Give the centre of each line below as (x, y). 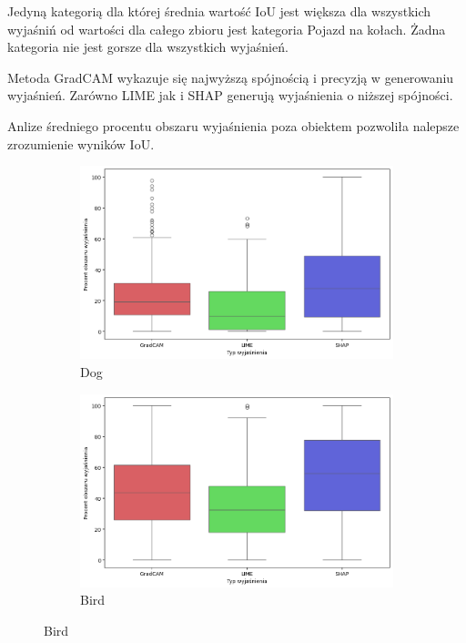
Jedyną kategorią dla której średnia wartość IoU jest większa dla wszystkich (219, 11)
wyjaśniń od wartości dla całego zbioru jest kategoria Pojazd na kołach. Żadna (227, 29)
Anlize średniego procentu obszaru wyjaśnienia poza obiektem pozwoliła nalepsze (233, 125)
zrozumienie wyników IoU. (81, 143)
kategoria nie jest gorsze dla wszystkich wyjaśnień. (148, 47)
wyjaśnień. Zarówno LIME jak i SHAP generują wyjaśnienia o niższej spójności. (230, 95)
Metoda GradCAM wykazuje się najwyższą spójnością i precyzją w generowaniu (231, 77)
